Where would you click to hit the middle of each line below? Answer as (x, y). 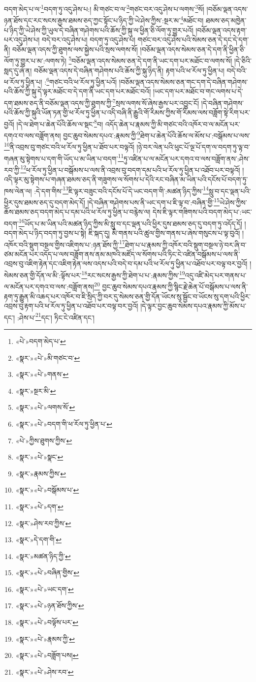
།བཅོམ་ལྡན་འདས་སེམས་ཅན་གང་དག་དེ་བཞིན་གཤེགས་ (183, 81)
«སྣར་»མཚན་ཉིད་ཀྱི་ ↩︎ (43, 556)
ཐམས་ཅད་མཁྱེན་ (226, 20)
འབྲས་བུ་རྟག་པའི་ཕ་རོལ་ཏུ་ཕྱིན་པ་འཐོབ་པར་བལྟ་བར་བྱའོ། (71, 306)
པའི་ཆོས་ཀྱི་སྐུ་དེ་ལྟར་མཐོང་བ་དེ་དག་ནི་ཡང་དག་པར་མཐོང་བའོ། (78, 91)
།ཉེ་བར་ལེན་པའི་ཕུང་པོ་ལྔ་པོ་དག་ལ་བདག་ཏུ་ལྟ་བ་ (193, 146)
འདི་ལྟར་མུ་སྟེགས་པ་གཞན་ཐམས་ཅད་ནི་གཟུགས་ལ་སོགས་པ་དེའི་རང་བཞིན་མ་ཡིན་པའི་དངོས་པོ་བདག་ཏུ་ (126, 179)
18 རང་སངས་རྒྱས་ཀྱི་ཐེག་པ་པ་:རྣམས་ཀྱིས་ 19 (133, 274)
